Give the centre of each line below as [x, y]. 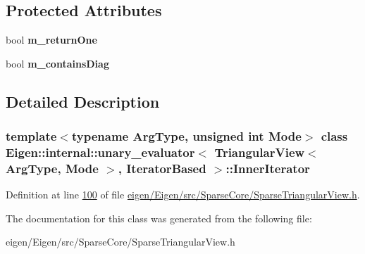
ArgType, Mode [52, 168]
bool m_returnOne [51, 40]
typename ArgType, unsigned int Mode [186, 136]
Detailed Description [83, 101]
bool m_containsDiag [57, 63]
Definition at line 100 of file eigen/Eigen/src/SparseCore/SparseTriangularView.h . [183, 195]
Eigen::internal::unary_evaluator [100, 152]
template [31, 136]
